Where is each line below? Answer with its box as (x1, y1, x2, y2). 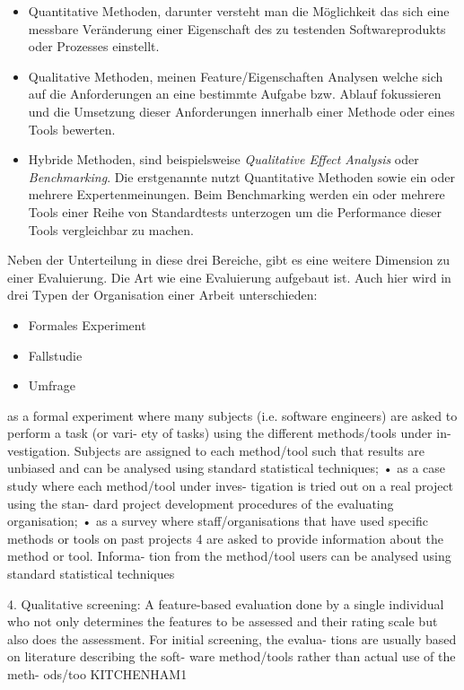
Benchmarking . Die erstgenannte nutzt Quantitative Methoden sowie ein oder (28, 167, 455, 186)
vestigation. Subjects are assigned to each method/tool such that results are (7, 441, 425, 459)
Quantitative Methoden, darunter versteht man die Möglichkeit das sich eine (28, 2, 450, 20)
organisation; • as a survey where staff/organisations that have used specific (7, 511, 428, 530)
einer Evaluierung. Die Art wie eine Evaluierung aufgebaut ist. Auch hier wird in (7, 267, 451, 286)
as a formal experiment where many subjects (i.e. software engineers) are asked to (7, 406, 458, 424)
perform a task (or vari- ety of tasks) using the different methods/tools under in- (7, 424, 451, 442)
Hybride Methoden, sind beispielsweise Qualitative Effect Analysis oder (28, 150, 419, 169)
